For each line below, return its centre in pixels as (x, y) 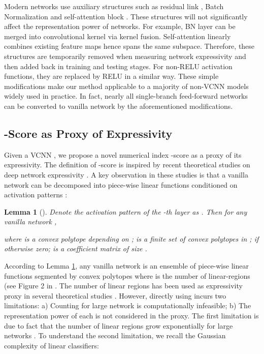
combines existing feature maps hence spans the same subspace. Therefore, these (129, 46)
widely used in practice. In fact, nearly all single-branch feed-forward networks (126, 96)
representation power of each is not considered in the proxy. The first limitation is (131, 316)
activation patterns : (36, 195)
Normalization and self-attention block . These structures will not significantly (126, 16)
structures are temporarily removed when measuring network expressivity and (125, 56)
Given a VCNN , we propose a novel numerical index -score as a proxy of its (123, 154)
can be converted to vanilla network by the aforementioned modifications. (119, 106)
